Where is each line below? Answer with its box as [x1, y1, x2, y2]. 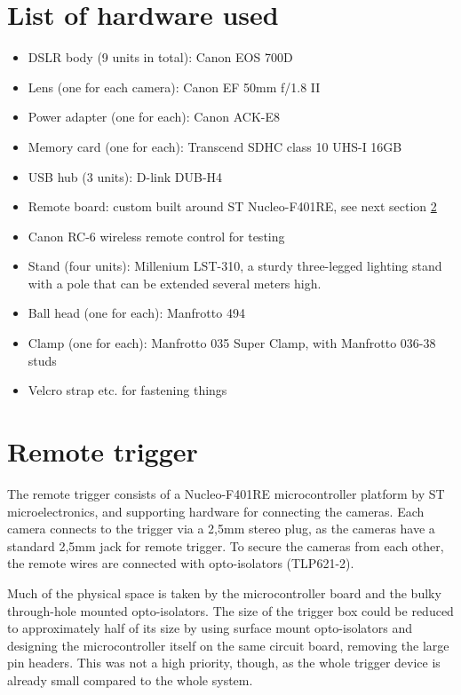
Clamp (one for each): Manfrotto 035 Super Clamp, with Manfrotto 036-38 [28, 334, 436, 352]
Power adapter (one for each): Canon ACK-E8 [28, 107, 281, 126]
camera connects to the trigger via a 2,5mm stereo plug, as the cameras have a [7, 519, 435, 538]
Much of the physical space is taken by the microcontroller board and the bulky [7, 583, 441, 602]
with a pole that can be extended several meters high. [28, 273, 322, 292]
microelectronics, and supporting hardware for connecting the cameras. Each [7, 502, 425, 520]
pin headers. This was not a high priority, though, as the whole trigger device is [7, 653, 441, 672]
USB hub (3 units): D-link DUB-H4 [28, 167, 223, 186]
